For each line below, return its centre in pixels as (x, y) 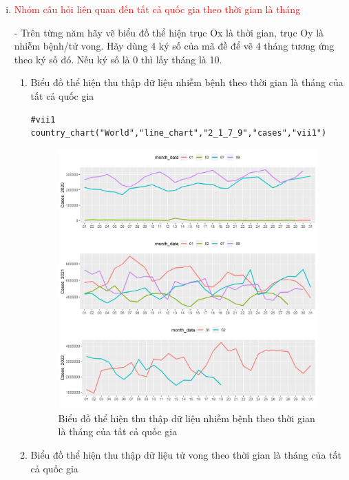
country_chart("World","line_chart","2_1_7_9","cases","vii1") (179, 133)
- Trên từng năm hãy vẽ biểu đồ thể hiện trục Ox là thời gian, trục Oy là (169, 32)
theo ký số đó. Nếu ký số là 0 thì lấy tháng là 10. (118, 59)
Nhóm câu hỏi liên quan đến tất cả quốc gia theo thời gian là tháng (157, 9)
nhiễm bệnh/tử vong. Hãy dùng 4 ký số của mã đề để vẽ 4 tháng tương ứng (174, 46)
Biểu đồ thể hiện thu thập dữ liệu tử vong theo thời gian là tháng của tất (186, 454)
